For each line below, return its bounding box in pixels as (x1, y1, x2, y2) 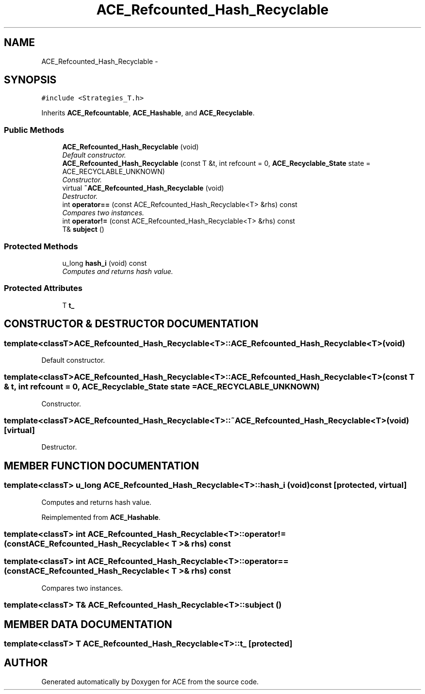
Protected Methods (4, 241, 78, 251)
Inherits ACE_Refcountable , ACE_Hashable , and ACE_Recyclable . (41, 109, 255, 117)
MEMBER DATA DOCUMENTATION (4, 618, 172, 630)
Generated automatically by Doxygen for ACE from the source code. (41, 677, 259, 686)
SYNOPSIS (4, 74, 57, 86)
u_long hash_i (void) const (62, 258, 147, 267)
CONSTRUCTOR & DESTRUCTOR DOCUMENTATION (4, 318, 259, 330)
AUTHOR (4, 657, 48, 669)
